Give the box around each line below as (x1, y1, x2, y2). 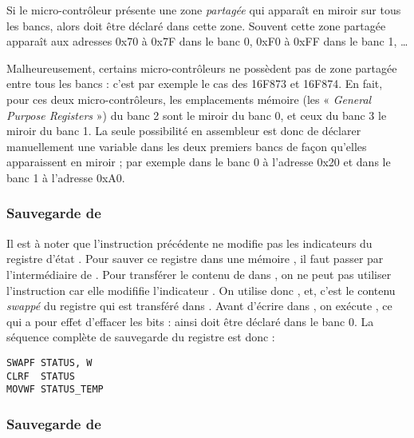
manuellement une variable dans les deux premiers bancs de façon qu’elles (6, 137, 367, 154)
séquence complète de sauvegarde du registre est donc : (6, 328, 275, 345)
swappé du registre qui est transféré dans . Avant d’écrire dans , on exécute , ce (6, 297, 392, 314)
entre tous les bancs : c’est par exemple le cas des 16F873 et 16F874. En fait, (6, 75, 383, 92)
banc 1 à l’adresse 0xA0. (6, 169, 125, 185)
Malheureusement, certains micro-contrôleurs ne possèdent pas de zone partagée (6, 59, 397, 76)
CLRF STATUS (6, 370, 75, 382)
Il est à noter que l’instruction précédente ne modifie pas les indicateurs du (6, 234, 373, 251)
